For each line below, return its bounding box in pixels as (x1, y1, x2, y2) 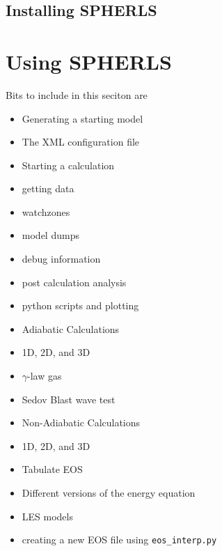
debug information (22, 251, 101, 266)
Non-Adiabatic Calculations (22, 415, 141, 430)
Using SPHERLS (6, 47, 172, 75)
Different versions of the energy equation (22, 486, 196, 499)
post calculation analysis (22, 274, 127, 289)
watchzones (22, 204, 70, 219)
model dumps (22, 228, 79, 242)
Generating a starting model (22, 111, 143, 125)
